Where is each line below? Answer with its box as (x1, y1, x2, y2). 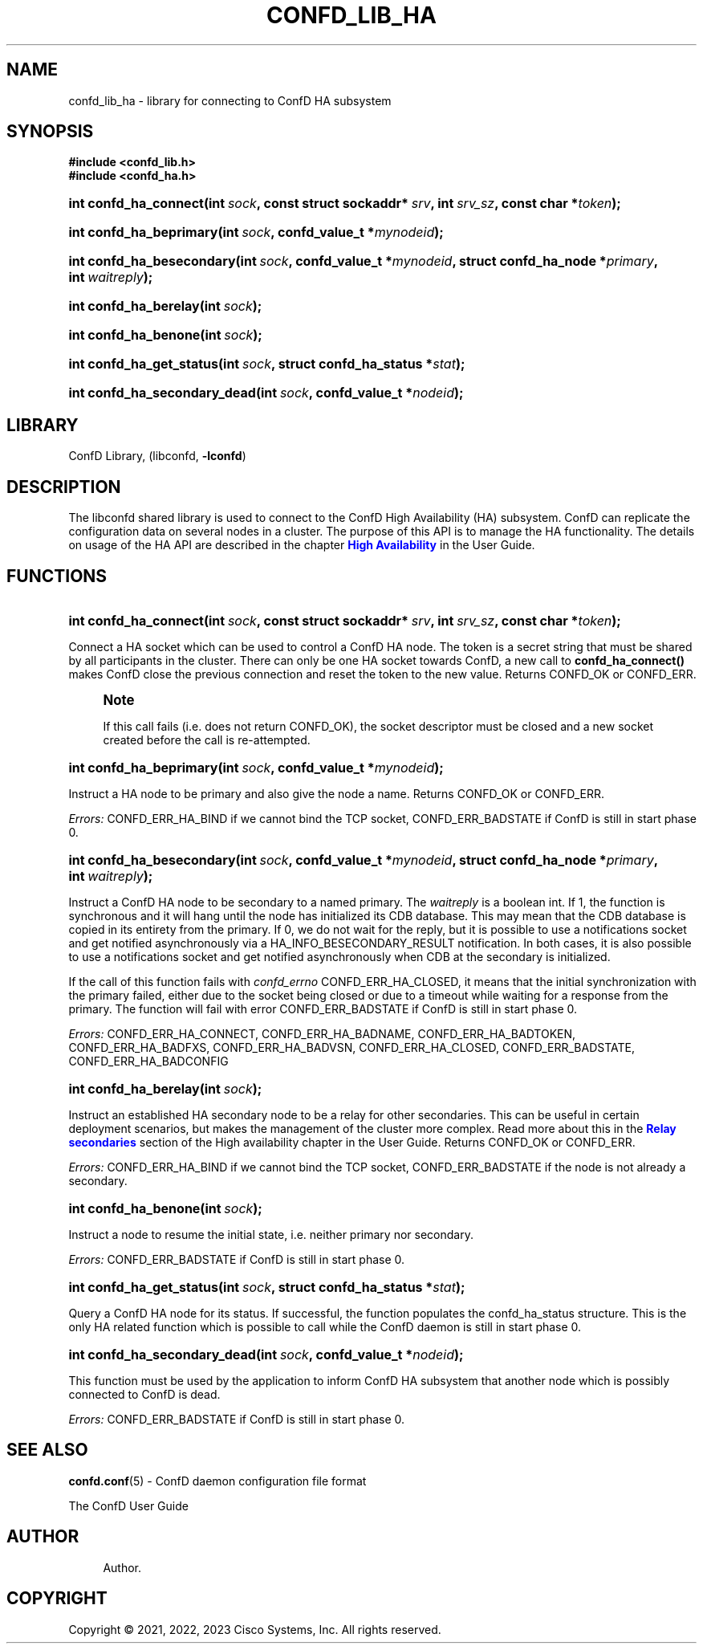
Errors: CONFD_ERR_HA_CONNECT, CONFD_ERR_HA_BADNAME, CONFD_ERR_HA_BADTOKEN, (68, 1026, 576, 1041)
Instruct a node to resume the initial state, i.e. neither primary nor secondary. (68, 1227, 473, 1241)
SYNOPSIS (6, 121, 94, 142)
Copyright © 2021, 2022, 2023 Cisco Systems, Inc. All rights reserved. (68, 1622, 441, 1636)
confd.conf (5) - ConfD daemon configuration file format (68, 1473, 367, 1488)
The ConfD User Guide (68, 1498, 189, 1513)
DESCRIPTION (6, 476, 121, 497)
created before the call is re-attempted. (103, 732, 311, 747)
